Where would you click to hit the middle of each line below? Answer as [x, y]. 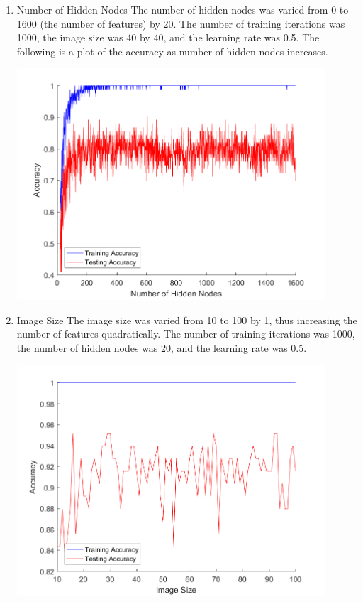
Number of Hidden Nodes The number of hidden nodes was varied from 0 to [183, 9]
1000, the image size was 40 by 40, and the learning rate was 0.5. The [168, 37]
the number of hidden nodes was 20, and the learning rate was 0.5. [162, 348]
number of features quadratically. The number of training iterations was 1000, [186, 334]
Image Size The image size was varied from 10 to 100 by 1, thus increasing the [187, 319]
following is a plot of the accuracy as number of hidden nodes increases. [172, 51]
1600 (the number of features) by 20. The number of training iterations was [181, 23]
